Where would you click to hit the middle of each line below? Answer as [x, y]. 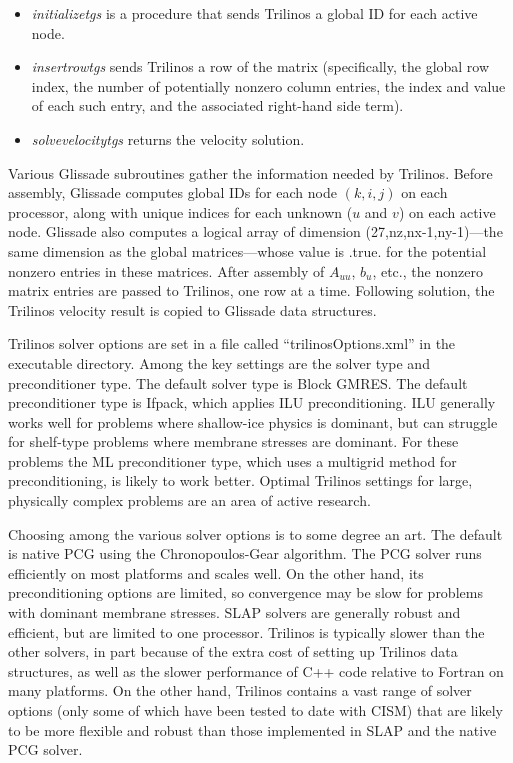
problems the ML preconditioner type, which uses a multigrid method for [232, 460]
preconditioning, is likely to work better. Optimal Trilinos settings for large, [240, 480]
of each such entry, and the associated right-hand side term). [217, 105]
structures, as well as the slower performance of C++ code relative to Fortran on [256, 670]
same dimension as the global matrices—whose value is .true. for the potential [247, 250]
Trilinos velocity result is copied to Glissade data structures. [192, 309]
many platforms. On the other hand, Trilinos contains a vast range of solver [240, 690]
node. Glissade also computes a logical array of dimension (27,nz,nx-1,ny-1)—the [255, 231]
